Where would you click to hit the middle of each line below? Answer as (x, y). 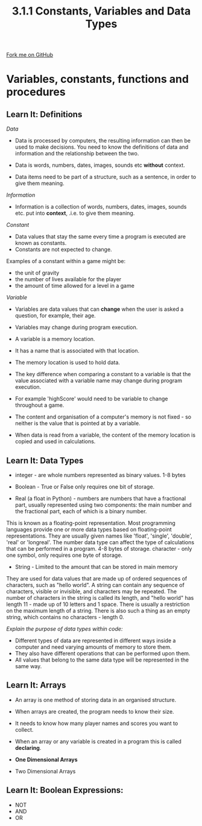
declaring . (28, 747)
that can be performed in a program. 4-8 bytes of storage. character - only (99, 549)
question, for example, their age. (55, 316)
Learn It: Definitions (44, 114)
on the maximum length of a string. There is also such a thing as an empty (98, 611)
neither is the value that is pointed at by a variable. (77, 423)
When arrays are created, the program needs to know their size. (94, 711)
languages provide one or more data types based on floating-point (89, 529)
